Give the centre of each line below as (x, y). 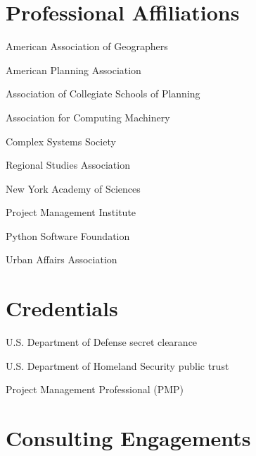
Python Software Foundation (68, 235)
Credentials (62, 308)
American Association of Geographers (87, 46)
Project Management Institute (71, 212)
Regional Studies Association (68, 165)
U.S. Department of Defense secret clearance (102, 342)
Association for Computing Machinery (88, 117)
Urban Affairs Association (62, 259)
